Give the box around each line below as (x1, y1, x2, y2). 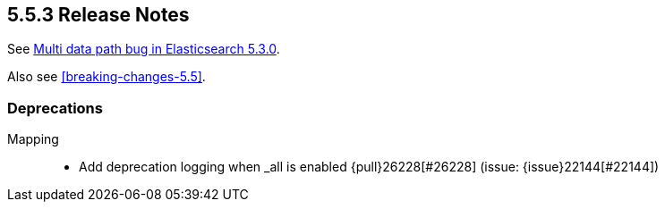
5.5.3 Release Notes (7, 4, 190, 26)
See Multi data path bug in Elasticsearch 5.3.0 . (7, 41, 280, 57)
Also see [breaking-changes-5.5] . (7, 69, 206, 85)
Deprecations (7, 98, 103, 117)
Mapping (7, 131, 59, 147)
